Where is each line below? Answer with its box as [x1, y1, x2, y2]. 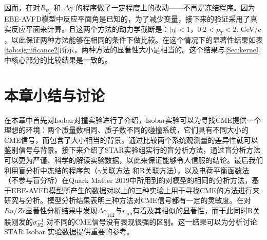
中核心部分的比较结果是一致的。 [4, 54, 112, 65]
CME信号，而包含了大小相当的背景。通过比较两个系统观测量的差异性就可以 [4, 134, 258, 145]
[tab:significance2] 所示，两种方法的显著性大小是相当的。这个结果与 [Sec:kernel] [4, 44, 260, 55]
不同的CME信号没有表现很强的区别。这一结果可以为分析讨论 [53, 216, 257, 227]
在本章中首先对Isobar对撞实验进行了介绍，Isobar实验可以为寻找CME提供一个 [4, 114, 261, 125]
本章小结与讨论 [4, 84, 105, 105]
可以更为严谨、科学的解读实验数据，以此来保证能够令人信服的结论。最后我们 [4, 155, 263, 165]
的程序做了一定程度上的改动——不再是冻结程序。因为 [75, 2, 255, 12]
